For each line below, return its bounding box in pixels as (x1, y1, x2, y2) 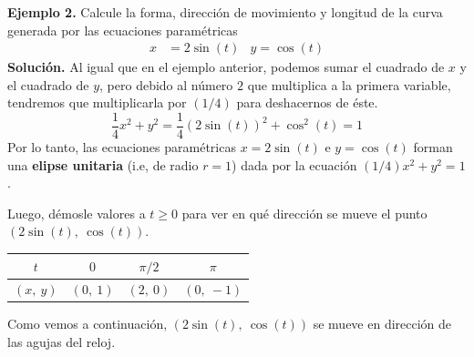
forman (413, 138, 453, 157)
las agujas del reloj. (7, 332, 116, 352)
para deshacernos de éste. (236, 93, 378, 112)
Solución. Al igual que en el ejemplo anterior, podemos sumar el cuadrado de (7, 57, 445, 76)
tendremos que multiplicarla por (7, 93, 187, 112)
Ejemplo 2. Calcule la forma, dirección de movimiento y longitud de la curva (7, 3, 443, 21)
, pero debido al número (99, 75, 233, 94)
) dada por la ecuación (232, 155, 357, 174)
